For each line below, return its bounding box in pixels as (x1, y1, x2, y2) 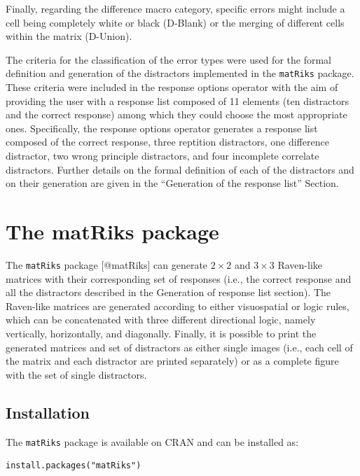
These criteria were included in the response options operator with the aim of (6, 80, 338, 94)
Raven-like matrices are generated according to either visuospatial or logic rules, (6, 298, 349, 313)
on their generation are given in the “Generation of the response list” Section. (6, 176, 339, 190)
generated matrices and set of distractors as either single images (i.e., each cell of (6, 339, 353, 354)
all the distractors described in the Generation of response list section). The (6, 285, 331, 300)
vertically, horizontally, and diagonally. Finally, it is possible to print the (6, 325, 317, 340)
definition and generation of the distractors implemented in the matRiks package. (6, 66, 354, 80)
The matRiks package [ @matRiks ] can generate (6, 257, 208, 272)
